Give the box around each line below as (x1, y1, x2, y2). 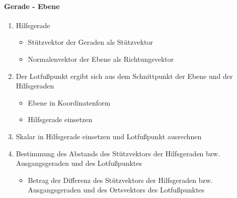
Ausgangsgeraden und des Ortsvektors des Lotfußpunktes (28, 184, 205, 195)
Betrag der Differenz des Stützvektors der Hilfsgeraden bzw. (28, 174, 213, 185)
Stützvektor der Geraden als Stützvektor (28, 37, 153, 47)
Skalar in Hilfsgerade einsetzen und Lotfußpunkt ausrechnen (16, 131, 202, 141)
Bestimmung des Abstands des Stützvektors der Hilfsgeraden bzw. (16, 148, 220, 158)
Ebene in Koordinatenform (28, 97, 111, 108)
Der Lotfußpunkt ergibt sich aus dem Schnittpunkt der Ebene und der (16, 70, 233, 81)
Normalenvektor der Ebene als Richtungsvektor (28, 53, 174, 64)
